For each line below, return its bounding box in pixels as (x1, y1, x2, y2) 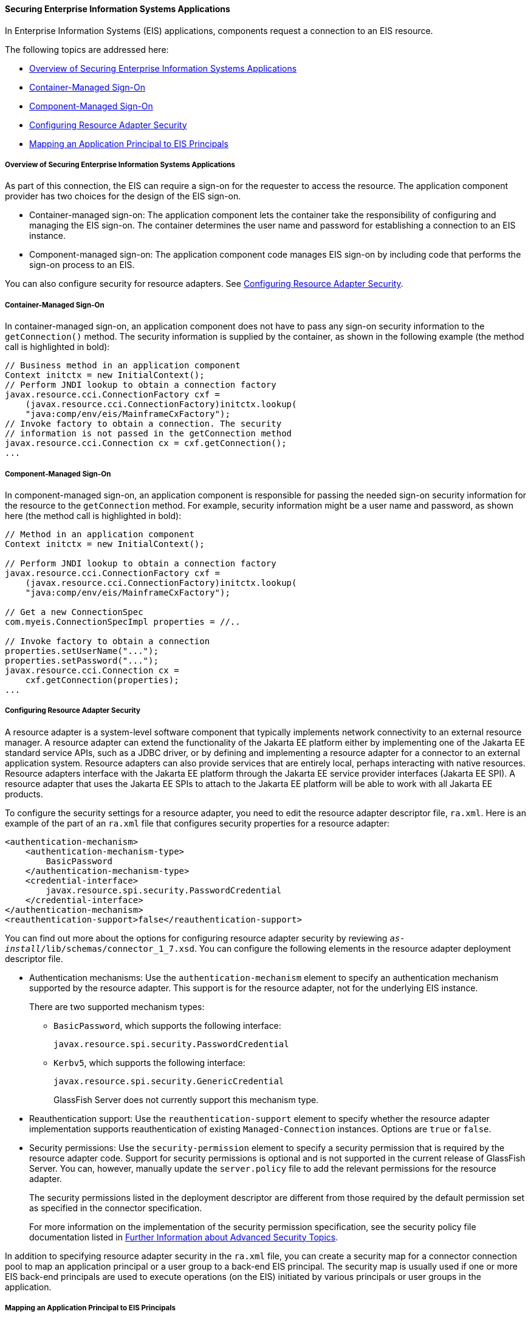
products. (5, 788, 43, 799)
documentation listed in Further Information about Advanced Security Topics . (29, 1231, 338, 1242)
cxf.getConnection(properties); (25, 675, 179, 685)
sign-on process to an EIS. (29, 260, 135, 270)
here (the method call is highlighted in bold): (5, 510, 182, 521)
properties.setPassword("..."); (5, 655, 159, 665)
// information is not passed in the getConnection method (5, 428, 292, 439)
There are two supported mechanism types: (29, 1001, 205, 1012)
